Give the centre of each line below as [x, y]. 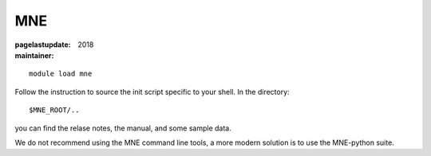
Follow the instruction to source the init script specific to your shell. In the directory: [152, 92]
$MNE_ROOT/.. [54, 110]
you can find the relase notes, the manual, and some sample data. [123, 128]
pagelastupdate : [43, 45]
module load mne [61, 74]
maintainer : [34, 55]
